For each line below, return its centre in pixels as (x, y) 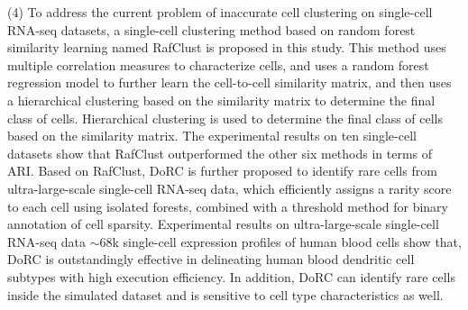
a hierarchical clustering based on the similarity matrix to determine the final (221, 100)
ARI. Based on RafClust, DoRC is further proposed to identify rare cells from (222, 171)
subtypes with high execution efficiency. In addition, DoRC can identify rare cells (231, 276)
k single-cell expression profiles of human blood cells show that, (287, 241)
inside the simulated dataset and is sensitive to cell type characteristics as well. (225, 294)
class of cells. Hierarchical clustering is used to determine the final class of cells (225, 118)
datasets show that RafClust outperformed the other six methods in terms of (220, 153)
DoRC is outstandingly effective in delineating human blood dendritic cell (211, 259)
